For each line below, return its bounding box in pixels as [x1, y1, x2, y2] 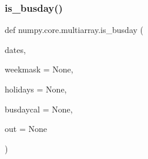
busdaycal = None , [5, 102, 73, 115]
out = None [5, 122, 47, 135]
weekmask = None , [5, 63, 73, 75]
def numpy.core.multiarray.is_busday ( [5, 24, 143, 36]
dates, [5, 43, 26, 55]
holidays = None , [5, 83, 67, 95]
